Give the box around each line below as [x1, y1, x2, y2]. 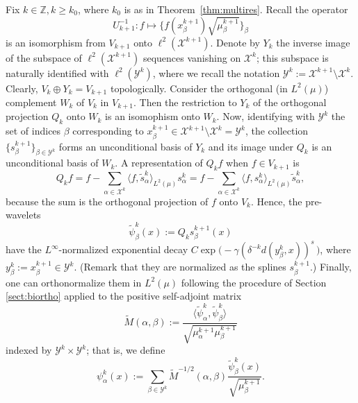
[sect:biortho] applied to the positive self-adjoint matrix [6, 289, 242, 303]
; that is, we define [86, 343, 165, 357]
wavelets [6, 207, 41, 222]
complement [6, 95, 57, 109]
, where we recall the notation [152, 65, 280, 80]
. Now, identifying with [216, 109, 315, 123]
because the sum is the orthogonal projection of [6, 194, 209, 208]
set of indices [6, 123, 61, 138]
